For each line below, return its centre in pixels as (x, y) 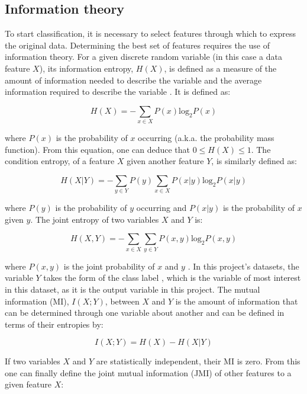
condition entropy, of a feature (60, 161)
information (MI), (37, 301)
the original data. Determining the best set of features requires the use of (137, 45)
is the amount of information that (237, 301)
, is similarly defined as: (254, 161)
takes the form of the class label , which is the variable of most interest (172, 278)
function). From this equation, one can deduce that (98, 149)
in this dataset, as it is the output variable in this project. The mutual (133, 289)
